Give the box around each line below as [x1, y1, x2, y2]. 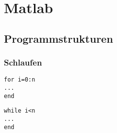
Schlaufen [4, 56, 42, 68]
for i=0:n [4, 76, 35, 83]
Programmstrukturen [4, 31, 113, 46]
